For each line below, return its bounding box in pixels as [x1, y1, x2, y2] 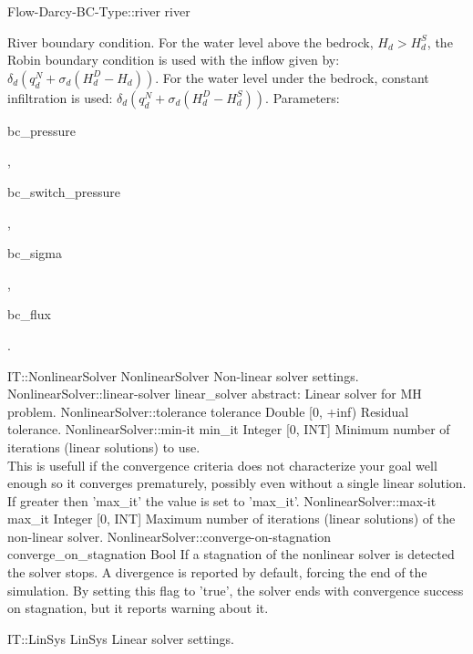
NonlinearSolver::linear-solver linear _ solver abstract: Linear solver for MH [7, 384, 422, 403]
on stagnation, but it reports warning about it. [7, 598, 269, 618]
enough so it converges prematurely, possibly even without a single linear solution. [7, 473, 467, 493]
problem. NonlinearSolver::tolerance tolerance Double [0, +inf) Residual [7, 401, 409, 420]
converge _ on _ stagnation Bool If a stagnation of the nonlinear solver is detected [7, 545, 455, 564]
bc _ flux [7, 305, 51, 324]
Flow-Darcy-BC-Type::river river [7, 2, 190, 20]
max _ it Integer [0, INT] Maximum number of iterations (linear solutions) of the [7, 509, 456, 528]
